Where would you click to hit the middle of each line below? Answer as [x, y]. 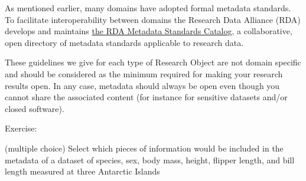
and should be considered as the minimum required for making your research [144, 73]
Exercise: [21, 128]
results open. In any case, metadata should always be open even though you [142, 85]
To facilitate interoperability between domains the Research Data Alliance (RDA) [153, 19]
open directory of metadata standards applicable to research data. [124, 42]
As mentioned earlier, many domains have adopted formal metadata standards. [148, 8]
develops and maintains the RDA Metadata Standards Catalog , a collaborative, [149, 31]
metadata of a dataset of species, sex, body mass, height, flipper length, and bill [150, 159]
